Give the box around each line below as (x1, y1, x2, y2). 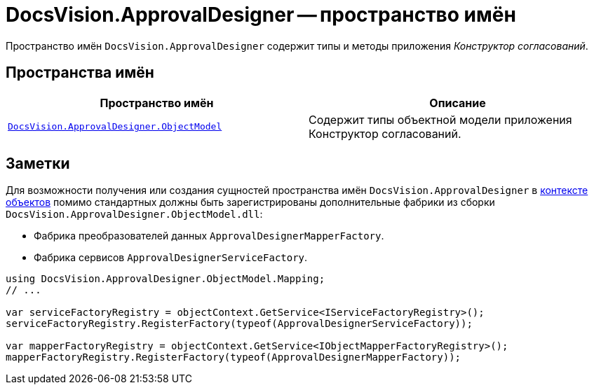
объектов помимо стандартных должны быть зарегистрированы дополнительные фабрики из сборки (6, 196, 495, 209)
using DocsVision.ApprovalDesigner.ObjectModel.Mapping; (6, 273, 325, 285)
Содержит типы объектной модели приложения (309, 112, 572, 127)
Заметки (6, 155, 70, 173)
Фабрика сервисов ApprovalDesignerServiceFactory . (34, 251, 308, 264)
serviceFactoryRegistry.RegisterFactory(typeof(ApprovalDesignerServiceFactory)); (6, 318, 473, 330)
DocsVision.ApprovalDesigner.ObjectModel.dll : (6, 208, 263, 221)
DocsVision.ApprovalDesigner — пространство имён (6, 3, 516, 27)
